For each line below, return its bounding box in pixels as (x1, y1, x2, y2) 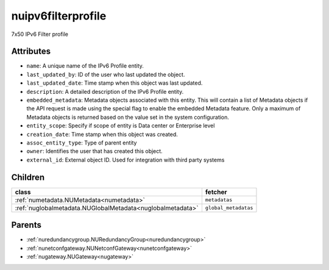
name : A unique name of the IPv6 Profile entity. (26, 62, 144, 69)
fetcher (205, 188, 228, 196)
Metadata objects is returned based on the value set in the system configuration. (26, 113, 230, 121)
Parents (11, 220, 42, 230)
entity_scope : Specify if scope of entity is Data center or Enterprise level (26, 122, 215, 129)
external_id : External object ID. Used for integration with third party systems (26, 156, 225, 163)
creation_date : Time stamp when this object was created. (26, 130, 178, 138)
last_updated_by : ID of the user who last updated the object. (26, 71, 185, 78)
